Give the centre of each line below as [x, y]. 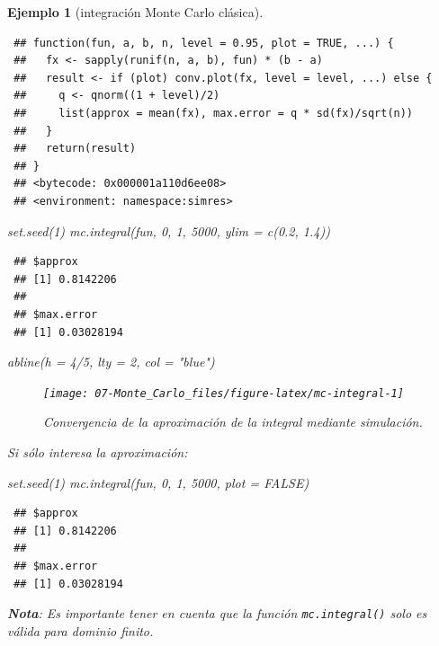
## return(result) [75, 149]
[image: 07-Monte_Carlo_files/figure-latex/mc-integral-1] [224, 393]
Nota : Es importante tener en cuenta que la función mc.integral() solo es [217, 613]
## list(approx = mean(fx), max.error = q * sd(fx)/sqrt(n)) [214, 113]
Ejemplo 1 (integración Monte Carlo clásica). [135, 12]
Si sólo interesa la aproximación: [98, 451]
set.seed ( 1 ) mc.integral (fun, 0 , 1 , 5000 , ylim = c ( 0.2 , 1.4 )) [169, 230]
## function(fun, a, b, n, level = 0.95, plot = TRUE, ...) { [204, 43]
